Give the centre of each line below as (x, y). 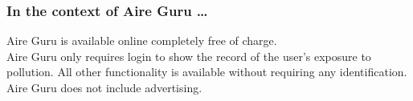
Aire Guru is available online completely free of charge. (142, 40)
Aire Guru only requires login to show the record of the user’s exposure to (189, 56)
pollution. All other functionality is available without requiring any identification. (207, 72)
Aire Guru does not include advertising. (104, 87)
